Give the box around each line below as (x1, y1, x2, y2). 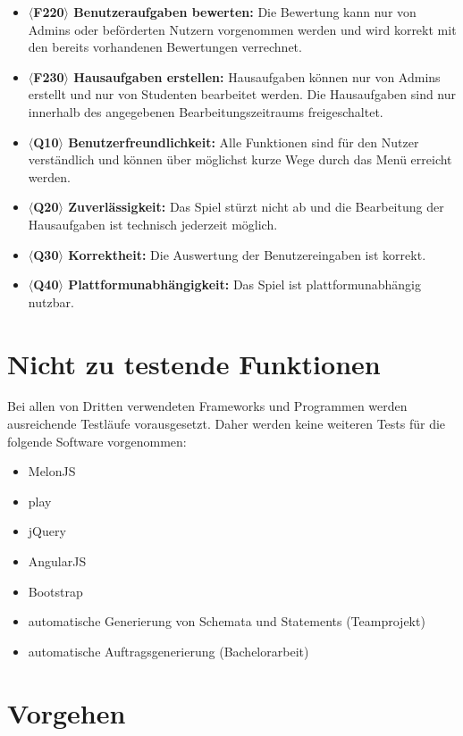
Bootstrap (28, 581, 83, 600)
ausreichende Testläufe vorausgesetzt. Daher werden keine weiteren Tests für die (7, 414, 446, 433)
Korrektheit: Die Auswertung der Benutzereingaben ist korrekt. (68, 245, 426, 263)
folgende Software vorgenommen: (7, 431, 187, 450)
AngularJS (28, 552, 87, 570)
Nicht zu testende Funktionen (7, 345, 381, 381)
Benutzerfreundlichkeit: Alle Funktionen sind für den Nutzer (68, 132, 419, 151)
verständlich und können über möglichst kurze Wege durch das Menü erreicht (28, 150, 452, 169)
